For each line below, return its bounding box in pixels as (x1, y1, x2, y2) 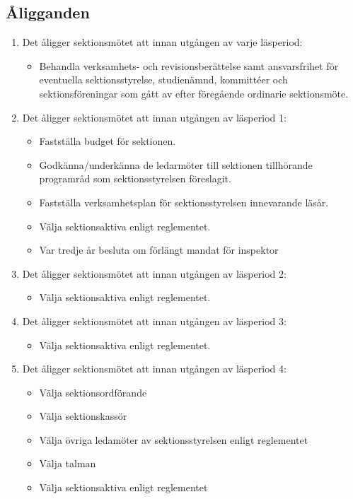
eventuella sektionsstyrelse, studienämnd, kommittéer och (39, 72, 288, 87)
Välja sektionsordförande (39, 384, 147, 399)
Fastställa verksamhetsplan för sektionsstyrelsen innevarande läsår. (39, 194, 329, 209)
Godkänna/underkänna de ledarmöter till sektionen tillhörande (39, 157, 313, 172)
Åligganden (6, 1, 90, 23)
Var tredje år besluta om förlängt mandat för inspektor (39, 242, 279, 257)
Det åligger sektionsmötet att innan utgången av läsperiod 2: (22, 266, 287, 281)
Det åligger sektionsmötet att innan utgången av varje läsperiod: (22, 35, 303, 49)
